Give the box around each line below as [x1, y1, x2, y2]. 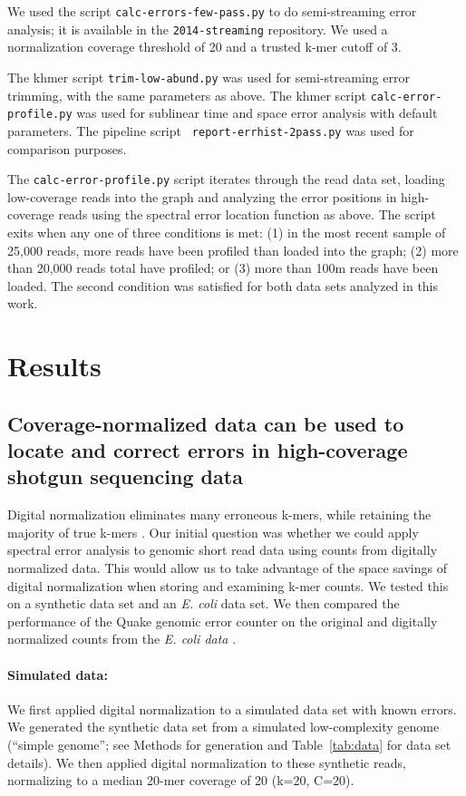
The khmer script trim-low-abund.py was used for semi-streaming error [7, 67, 410, 86]
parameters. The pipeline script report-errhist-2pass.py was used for [7, 121, 414, 140]
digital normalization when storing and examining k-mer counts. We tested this [7, 576, 449, 595]
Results [7, 347, 102, 384]
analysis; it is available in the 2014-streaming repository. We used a [7, 19, 388, 38]
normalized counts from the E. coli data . [7, 629, 237, 648]
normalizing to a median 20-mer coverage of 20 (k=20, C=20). [7, 771, 354, 790]
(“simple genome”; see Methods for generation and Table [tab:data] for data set [7, 735, 451, 754]
